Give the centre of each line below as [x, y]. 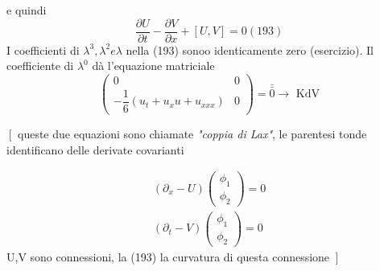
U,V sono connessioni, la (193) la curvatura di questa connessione [168, 256]
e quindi [27, 10]
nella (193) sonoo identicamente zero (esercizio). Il [250, 49]
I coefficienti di [43, 49]
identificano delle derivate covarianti [95, 149]
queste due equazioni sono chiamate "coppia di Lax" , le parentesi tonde [192, 134]
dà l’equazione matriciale [153, 66]
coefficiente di [40, 66]
